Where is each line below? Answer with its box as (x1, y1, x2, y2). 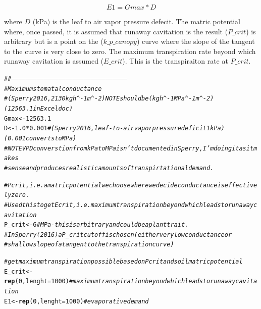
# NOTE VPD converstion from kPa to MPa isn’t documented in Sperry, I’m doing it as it (4, 144, 254, 152)
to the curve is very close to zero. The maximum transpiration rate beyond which (4, 45, 256, 56)
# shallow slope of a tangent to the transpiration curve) (4, 241, 174, 248)
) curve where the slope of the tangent (136, 36, 255, 46)
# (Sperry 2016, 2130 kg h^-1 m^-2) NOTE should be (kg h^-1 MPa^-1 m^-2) (4, 95, 214, 102)
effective (224, 181, 257, 189)
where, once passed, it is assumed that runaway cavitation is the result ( (4, 26, 228, 36)
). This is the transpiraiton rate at (122, 56, 228, 66)
